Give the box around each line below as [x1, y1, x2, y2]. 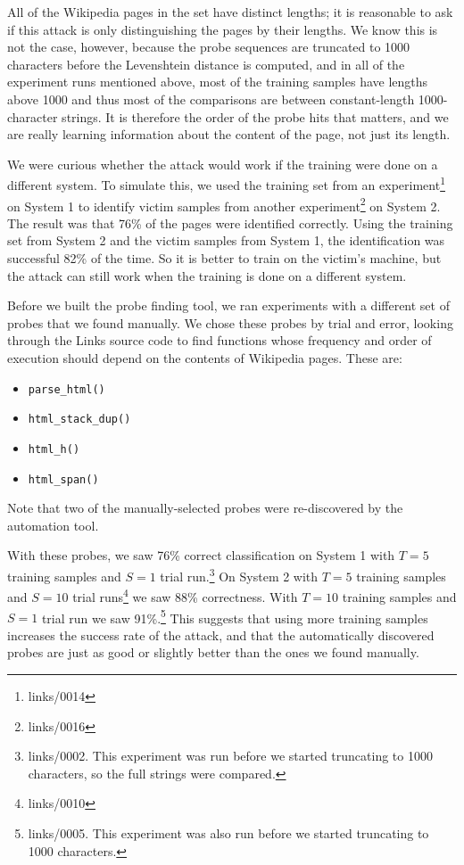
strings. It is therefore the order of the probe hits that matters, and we [62, 107, 449, 126]
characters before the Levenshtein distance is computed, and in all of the [7, 54, 405, 73]
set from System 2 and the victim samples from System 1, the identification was [7, 231, 445, 250]
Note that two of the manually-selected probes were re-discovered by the [7, 498, 403, 517]
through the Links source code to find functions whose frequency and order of [7, 331, 432, 350]
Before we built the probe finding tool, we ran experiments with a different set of [7, 296, 450, 315]
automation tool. [7, 515, 99, 534]
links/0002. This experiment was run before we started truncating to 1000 [28, 746, 433, 765]
